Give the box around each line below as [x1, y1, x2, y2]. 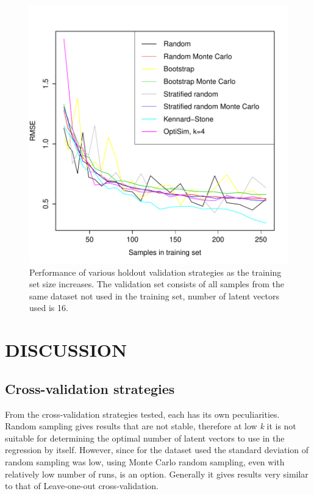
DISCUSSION [5, 337, 127, 362]
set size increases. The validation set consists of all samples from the [29, 277, 285, 290]
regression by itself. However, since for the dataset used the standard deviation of [5, 443, 309, 456]
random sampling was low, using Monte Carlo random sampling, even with [5, 455, 285, 468]
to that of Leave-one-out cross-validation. [5, 479, 159, 492]
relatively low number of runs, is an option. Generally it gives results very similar [5, 467, 309, 480]
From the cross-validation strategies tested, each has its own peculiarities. [5, 407, 280, 420]
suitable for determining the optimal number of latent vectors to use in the [5, 431, 285, 444]
